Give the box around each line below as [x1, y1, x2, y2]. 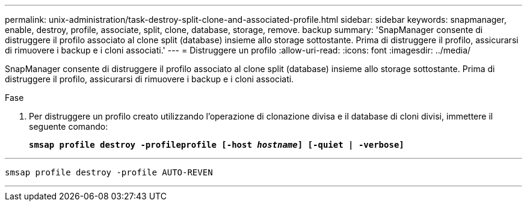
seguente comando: [29, 121, 108, 132]
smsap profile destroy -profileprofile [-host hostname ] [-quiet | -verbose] [29, 140, 404, 150]
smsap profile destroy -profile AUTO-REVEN [5, 168, 213, 177]
